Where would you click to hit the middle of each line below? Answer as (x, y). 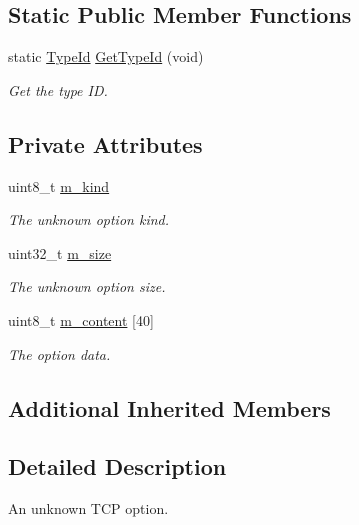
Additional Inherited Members (169, 407)
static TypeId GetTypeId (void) (106, 56)
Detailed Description (117, 466)
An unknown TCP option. (88, 508)
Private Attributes (105, 143)
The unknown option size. (87, 286)
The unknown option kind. (88, 219)
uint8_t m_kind (59, 185)
